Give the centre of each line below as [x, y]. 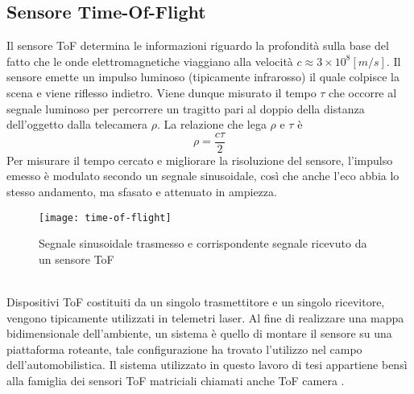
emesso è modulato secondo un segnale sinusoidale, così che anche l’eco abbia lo [203, 176]
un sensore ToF [77, 259]
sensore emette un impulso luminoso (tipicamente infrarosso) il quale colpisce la [203, 77]
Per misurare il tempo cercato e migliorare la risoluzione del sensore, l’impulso [200, 160]
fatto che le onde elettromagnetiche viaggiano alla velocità [150, 61]
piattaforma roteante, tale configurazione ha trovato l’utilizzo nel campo [184, 349]
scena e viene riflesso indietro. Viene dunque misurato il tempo [161, 92]
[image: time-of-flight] [105, 218]
